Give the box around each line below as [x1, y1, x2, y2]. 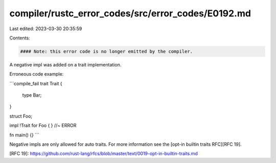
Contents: [9, 35, 30, 41]
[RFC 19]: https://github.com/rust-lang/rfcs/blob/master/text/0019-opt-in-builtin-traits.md [9, 151, 198, 157]
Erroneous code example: [9, 71, 64, 77]
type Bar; [22, 92, 42, 98]
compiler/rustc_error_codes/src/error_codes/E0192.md [9, 8, 251, 19]
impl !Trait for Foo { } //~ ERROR [9, 123, 77, 129]
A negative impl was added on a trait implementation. [9, 61, 122, 67]
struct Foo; [9, 113, 33, 119]
